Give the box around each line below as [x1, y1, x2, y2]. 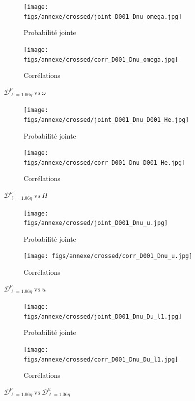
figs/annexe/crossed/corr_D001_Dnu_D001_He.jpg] [24, 159, 186, 166]
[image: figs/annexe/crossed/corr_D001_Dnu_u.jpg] [24, 253, 193, 260]
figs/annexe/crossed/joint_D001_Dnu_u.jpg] [24, 219, 168, 227]
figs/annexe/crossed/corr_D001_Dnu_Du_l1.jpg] [24, 356, 178, 363]
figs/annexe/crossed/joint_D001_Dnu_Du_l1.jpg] [24, 313, 182, 320]
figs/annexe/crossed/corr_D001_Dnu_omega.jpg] [24, 56, 178, 63]
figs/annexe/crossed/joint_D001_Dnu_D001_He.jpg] [24, 116, 189, 123]
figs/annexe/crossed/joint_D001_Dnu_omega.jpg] [24, 13, 182, 20]
